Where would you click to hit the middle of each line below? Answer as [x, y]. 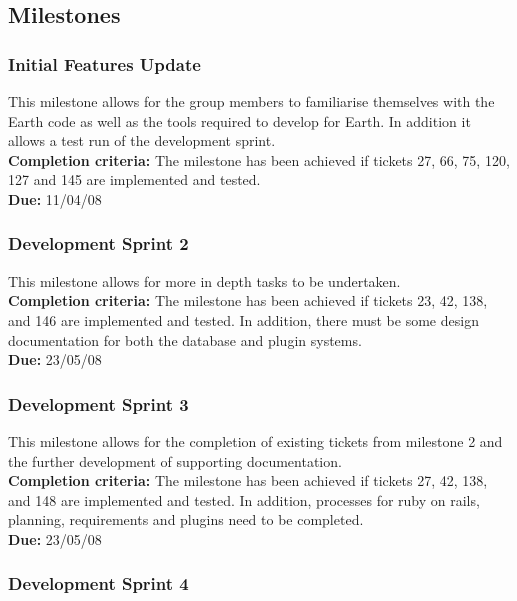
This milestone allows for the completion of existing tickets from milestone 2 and [255, 440]
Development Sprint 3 [98, 403]
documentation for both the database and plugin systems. [185, 339]
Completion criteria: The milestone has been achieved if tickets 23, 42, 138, [248, 300]
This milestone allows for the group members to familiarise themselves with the [251, 101]
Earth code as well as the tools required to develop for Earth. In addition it [239, 120]
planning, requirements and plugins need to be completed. [186, 519]
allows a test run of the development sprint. [142, 140]
